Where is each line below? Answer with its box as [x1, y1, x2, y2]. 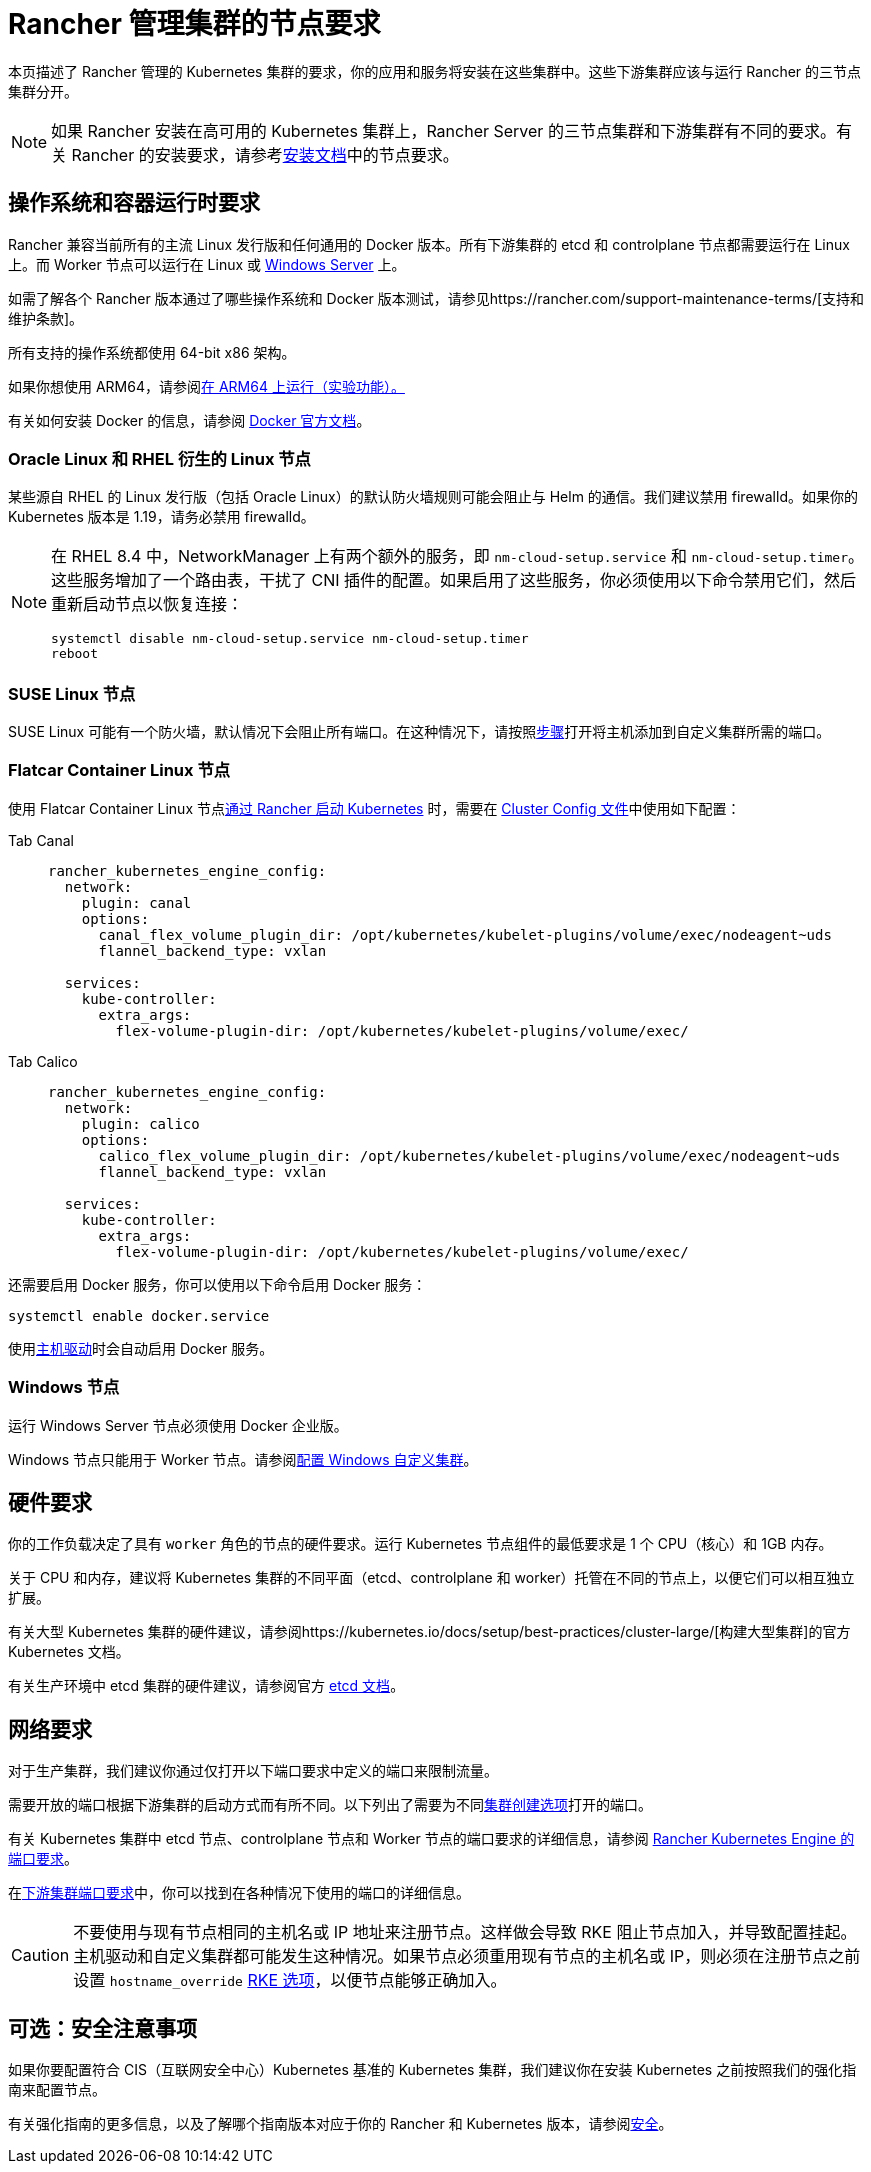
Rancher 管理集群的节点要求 [8, 7, 381, 41]
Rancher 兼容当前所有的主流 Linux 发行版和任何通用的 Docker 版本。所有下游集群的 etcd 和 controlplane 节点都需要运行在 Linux [8, 235, 850, 253]
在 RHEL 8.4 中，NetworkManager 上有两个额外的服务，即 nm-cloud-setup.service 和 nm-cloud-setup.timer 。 [51, 546, 865, 567]
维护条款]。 [8, 309, 84, 327]
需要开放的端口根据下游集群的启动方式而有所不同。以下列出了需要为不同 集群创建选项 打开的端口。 [8, 1796, 652, 1814]
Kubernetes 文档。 [8, 1643, 130, 1661]
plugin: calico [81, 1115, 200, 1132]
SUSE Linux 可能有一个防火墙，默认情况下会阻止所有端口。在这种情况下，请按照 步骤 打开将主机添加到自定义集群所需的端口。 [8, 723, 831, 741]
